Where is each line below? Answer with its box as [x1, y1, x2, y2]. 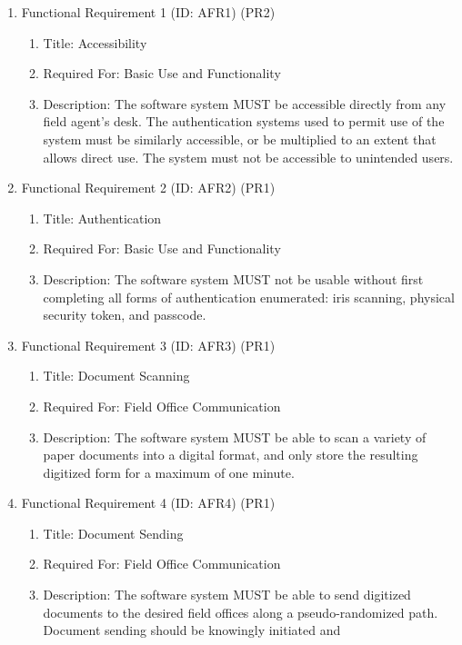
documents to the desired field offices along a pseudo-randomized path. [43, 602, 438, 621]
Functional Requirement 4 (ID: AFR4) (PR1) [21, 493, 276, 512]
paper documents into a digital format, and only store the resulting [43, 445, 418, 464]
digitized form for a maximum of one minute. [43, 462, 295, 481]
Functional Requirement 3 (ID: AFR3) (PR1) [21, 335, 276, 354]
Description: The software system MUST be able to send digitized [43, 585, 411, 604]
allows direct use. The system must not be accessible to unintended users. [43, 147, 454, 166]
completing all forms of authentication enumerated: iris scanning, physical [43, 287, 455, 306]
